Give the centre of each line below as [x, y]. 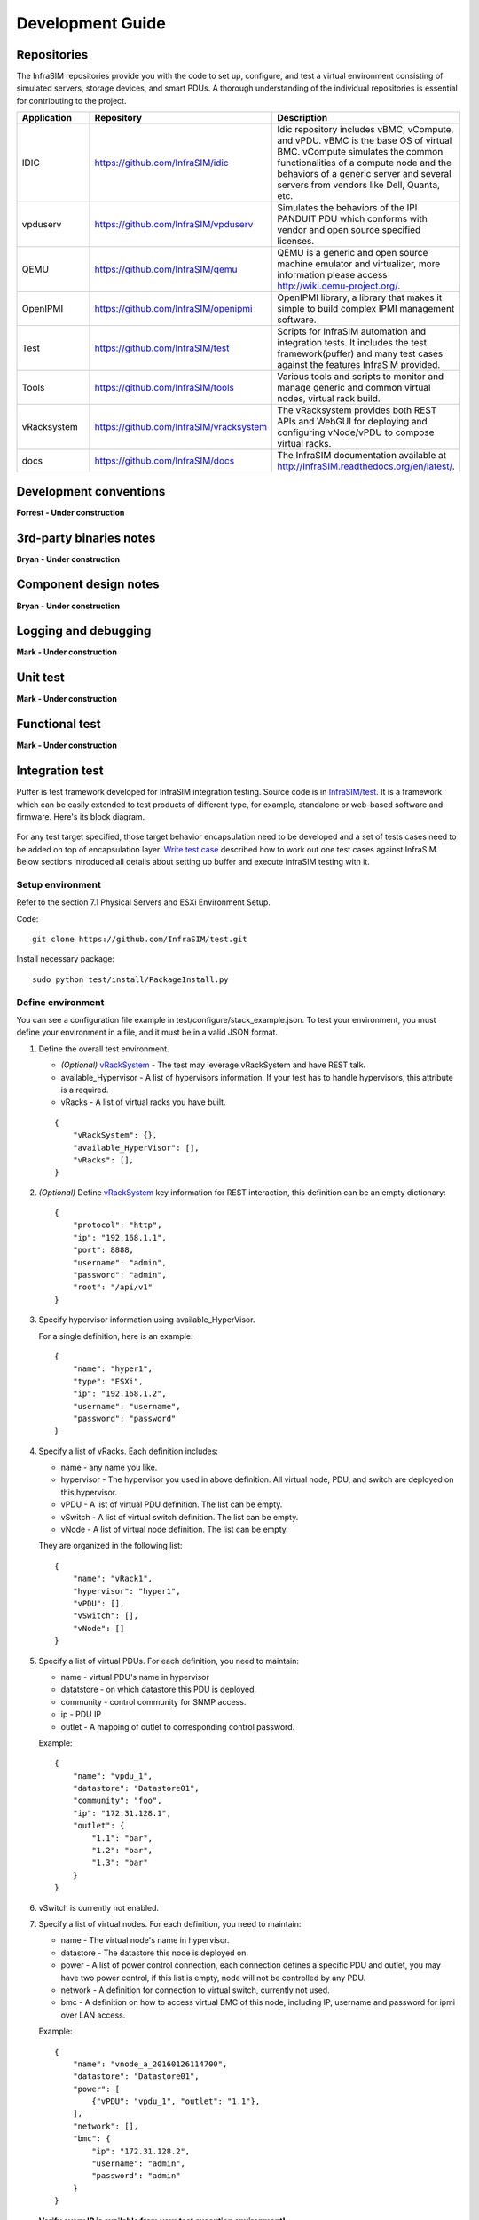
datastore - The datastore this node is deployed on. [154, 1953]
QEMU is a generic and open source [353, 253]
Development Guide [91, 23]
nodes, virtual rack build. [329, 399]
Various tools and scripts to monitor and [361, 377]
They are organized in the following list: [110, 1546]
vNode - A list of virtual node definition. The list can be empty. [174, 1530]
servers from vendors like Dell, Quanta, [359, 185]
